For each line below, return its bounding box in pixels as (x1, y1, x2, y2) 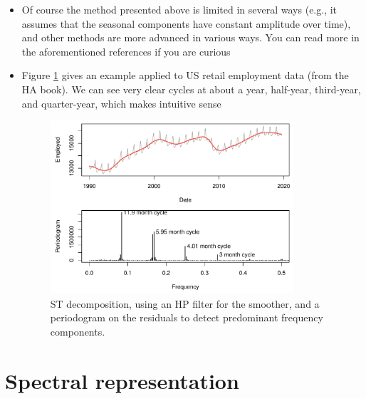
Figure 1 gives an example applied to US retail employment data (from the (21, 68, 349, 83)
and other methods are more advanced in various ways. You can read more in (21, 30, 360, 45)
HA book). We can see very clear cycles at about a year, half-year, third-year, (21, 81, 361, 96)
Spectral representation (5, 366, 239, 395)
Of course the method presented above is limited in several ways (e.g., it (21, 2, 338, 16)
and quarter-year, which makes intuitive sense (21, 95, 221, 110)
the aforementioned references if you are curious (21, 43, 231, 58)
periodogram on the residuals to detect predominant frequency (50, 310, 323, 325)
